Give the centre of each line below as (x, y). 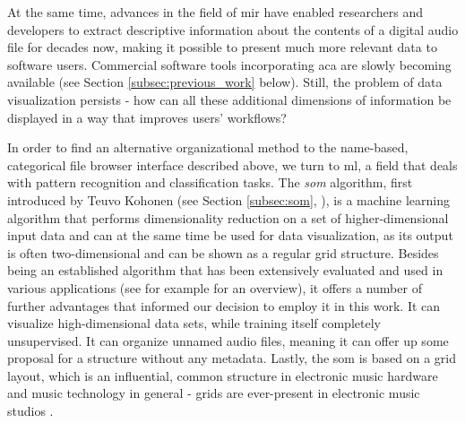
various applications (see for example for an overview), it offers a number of (215, 287)
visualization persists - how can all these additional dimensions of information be (229, 99)
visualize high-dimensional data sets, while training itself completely (194, 323)
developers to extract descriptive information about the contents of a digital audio (233, 29)
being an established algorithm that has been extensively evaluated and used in (225, 270)
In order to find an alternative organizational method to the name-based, (208, 147)
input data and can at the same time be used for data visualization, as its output (230, 235)
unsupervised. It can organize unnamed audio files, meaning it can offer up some (228, 340)
